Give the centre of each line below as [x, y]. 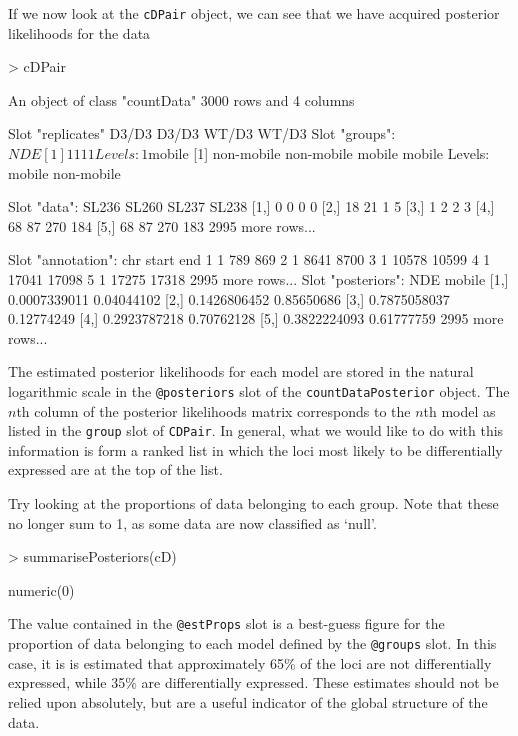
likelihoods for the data [79, 32]
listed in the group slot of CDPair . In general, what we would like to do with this [256, 430]
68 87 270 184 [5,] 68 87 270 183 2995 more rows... [162, 225]
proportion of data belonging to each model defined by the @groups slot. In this [252, 643]
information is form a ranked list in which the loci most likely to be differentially [255, 449]
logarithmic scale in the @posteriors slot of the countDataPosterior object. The [259, 390]
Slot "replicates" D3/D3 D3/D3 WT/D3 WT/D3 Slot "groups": [202, 133]
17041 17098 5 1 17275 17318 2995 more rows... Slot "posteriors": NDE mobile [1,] [258, 279]
